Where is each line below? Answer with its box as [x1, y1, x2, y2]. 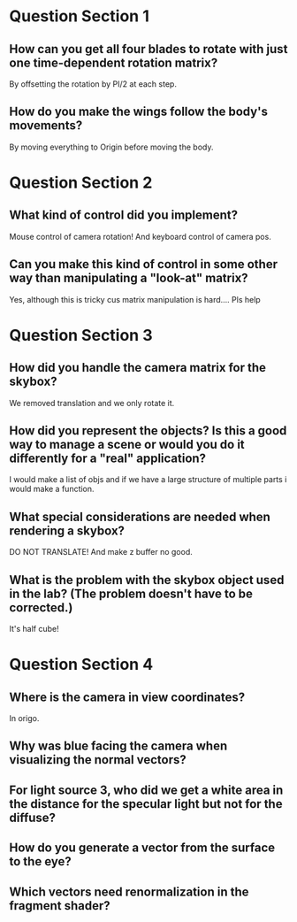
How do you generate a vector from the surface [9, 841, 276, 856]
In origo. [9, 713, 40, 724]
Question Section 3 [9, 325, 153, 345]
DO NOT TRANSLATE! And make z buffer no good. [9, 547, 193, 557]
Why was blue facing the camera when [9, 739, 228, 754]
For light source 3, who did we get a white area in [9, 782, 284, 797]
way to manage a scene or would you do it [9, 437, 245, 452]
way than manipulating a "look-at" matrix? [9, 271, 249, 286]
